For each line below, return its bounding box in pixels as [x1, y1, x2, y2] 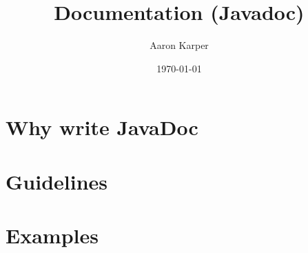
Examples [6, 221, 99, 250]
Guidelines [6, 167, 108, 195]
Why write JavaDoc [6, 113, 198, 141]
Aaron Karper [150, 38, 209, 52]
